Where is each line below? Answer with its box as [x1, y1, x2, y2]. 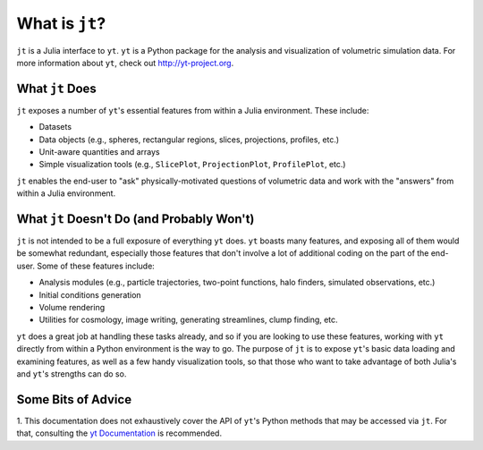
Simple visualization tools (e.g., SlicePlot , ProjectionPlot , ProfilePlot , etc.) [38, 159, 346, 170]
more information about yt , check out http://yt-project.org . [16, 57, 234, 68]
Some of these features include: [37, 260, 156, 271]
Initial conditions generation [38, 289, 142, 300]
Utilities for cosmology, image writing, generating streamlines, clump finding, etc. [38, 314, 339, 326]
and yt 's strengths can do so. [16, 369, 127, 379]
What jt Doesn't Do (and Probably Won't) [16, 211, 255, 226]
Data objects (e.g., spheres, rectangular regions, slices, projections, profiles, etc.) [38, 134, 340, 145]
